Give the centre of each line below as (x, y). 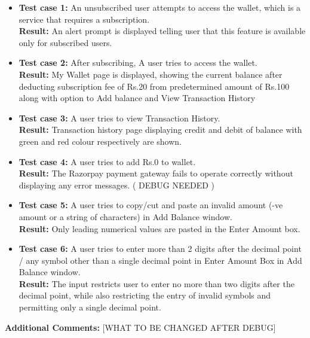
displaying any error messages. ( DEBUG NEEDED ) (116, 185)
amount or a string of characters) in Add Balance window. (125, 216)
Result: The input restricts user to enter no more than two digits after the (156, 283)
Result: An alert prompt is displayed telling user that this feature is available (162, 31)
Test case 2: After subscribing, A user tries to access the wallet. (138, 63)
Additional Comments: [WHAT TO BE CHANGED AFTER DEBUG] (140, 327)
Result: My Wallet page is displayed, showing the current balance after (151, 74)
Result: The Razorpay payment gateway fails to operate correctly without (156, 173)
